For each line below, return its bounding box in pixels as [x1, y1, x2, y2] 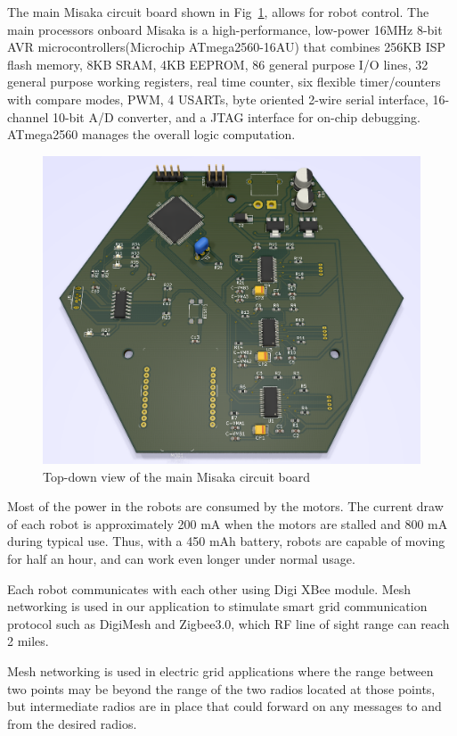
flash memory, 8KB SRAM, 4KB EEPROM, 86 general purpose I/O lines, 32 [7, 54, 428, 73]
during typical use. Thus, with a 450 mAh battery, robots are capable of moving [7, 532, 445, 550]
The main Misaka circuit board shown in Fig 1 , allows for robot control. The [7, 3, 429, 21]
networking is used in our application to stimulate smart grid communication [7, 597, 428, 616]
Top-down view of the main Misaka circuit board [43, 467, 311, 485]
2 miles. [7, 632, 49, 650]
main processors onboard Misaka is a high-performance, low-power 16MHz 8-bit [7, 20, 443, 38]
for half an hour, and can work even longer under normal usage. [7, 549, 355, 567]
